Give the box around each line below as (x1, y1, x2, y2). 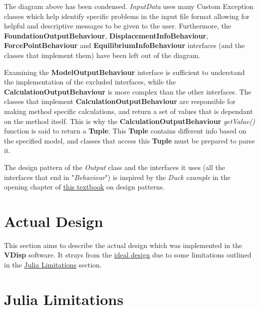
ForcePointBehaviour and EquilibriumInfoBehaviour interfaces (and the (4, 40, 245, 50)
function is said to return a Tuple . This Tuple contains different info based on (4, 125, 247, 136)
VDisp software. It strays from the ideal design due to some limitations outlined (4, 249, 252, 260)
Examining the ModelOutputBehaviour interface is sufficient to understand (4, 66, 245, 77)
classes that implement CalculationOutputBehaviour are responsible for (4, 96, 236, 106)
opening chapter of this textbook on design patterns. (4, 181, 165, 192)
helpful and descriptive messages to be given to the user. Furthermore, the (4, 20, 231, 31)
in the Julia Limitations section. (4, 259, 102, 269)
